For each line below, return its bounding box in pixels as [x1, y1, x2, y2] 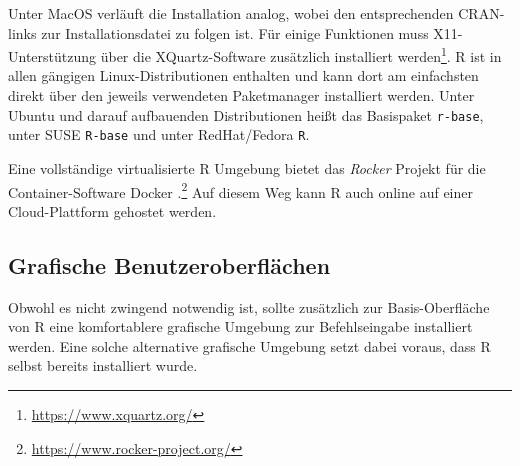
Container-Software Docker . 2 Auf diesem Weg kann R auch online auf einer [8, 178, 473, 202]
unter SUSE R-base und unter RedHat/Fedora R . [8, 124, 310, 145]
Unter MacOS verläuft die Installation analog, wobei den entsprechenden [8, 3, 454, 23]
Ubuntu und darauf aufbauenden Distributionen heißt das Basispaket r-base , [8, 104, 484, 125]
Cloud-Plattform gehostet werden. [8, 200, 217, 221]
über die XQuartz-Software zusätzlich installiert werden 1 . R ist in [100, 43, 502, 66]
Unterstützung [8, 45, 97, 66]
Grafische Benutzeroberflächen [8, 249, 331, 280]
